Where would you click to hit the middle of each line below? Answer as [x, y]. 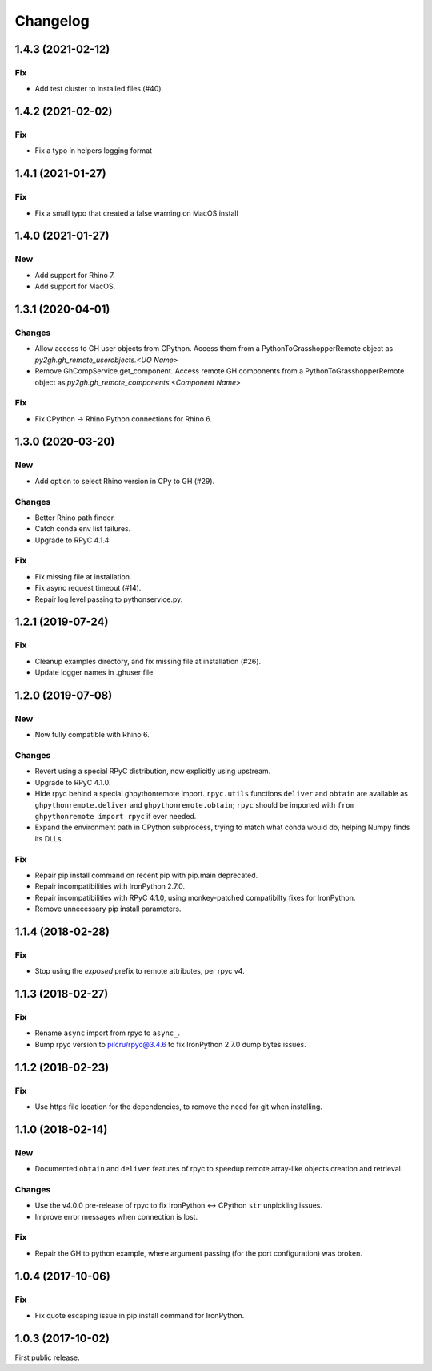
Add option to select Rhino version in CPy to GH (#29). [125, 481]
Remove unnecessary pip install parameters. [108, 909]
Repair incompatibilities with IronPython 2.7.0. [110, 886]
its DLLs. [49, 838]
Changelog [52, 21]
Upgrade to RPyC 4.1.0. [73, 782]
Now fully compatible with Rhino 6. [92, 735]
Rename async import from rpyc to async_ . [107, 1033]
